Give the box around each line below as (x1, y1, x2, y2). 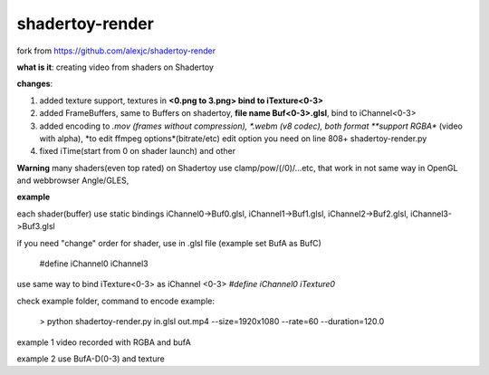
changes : (16, 78, 53, 90)
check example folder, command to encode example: (16, 295, 216, 306)
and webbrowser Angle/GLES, (16, 175, 129, 186)
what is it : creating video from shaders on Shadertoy (16, 62, 215, 72)
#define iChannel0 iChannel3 (39, 258, 149, 269)
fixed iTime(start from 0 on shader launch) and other (39, 146, 235, 157)
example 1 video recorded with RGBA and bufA (16, 336, 192, 348)
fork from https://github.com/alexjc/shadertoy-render (16, 45, 216, 56)
